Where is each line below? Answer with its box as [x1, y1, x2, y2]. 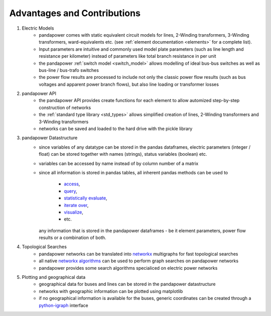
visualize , [64, 209, 84, 215]
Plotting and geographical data [22, 274, 86, 280]
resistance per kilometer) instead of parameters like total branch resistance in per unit [39, 53, 216, 59]
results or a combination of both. [39, 235, 106, 241]
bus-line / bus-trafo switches [39, 67, 99, 73]
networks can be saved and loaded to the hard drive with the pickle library [39, 126, 193, 132]
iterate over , [64, 202, 89, 208]
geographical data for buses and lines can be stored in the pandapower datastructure [39, 281, 216, 287]
